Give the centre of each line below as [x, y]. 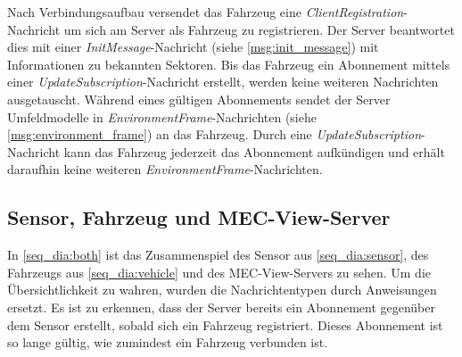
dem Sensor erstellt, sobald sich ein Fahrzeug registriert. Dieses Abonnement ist [225, 324]
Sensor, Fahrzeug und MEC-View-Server [199, 217]
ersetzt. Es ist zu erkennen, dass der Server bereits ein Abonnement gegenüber [222, 307]
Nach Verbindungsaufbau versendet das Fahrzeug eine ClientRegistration [206, 12]
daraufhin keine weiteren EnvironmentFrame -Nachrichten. [165, 169]
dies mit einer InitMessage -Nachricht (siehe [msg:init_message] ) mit [193, 47]
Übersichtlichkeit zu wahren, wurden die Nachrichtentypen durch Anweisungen [222, 290]
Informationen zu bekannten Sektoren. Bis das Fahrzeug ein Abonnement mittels [229, 64]
